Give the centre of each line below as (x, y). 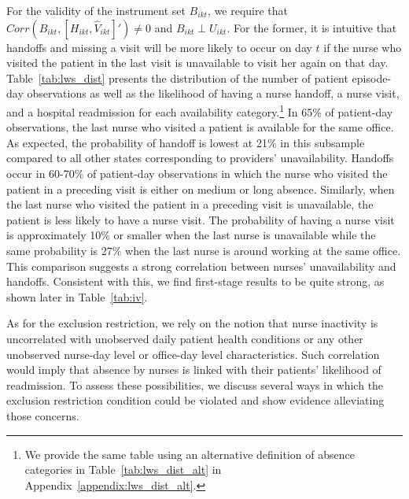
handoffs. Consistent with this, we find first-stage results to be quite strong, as (195, 281)
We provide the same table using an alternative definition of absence (190, 454)
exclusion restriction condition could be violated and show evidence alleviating (195, 400)
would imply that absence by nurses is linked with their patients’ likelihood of (194, 370)
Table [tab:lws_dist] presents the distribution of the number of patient (177, 78)
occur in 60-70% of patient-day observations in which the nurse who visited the (197, 173)
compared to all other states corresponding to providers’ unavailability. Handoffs (200, 158)
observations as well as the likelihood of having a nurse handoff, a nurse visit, (213, 93)
